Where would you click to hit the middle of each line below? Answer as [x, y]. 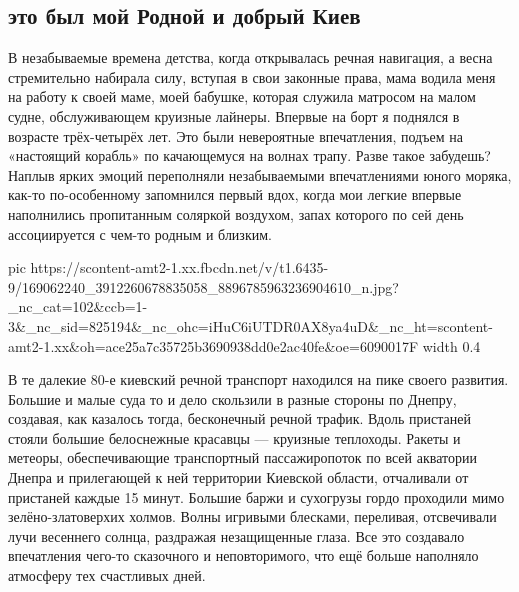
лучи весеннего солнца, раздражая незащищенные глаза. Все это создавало [236, 535]
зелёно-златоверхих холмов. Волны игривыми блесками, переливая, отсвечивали [252, 516]
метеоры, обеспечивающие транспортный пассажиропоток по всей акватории [242, 457]
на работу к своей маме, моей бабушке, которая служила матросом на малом [242, 96]
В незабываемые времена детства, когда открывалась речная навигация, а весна [250, 57]
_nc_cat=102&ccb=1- [78, 306]
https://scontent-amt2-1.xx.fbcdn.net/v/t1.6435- [179, 267]
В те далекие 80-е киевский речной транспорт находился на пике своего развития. [258, 379]
